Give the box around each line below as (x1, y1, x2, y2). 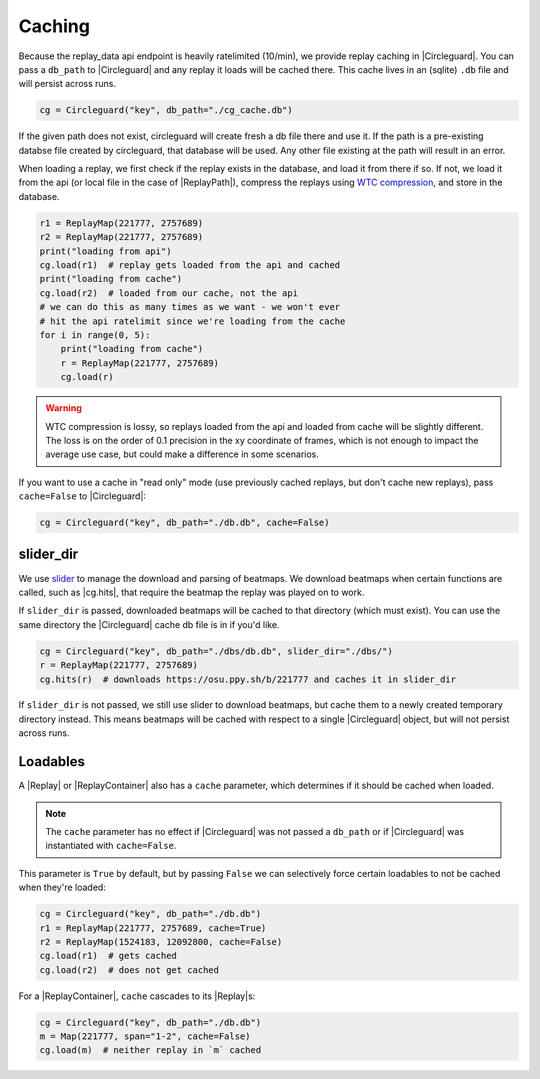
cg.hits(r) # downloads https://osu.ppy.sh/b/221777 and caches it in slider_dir (39, 673, 457, 685)
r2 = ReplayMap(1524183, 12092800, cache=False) (39, 936, 283, 947)
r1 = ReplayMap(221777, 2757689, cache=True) (39, 922, 267, 934)
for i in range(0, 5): (39, 329, 151, 340)
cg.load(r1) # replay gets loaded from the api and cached (39, 260, 341, 271)
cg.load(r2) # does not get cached (39, 964, 220, 975)
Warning (45, 402, 82, 414)
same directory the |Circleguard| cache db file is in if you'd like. (18, 618, 280, 630)
